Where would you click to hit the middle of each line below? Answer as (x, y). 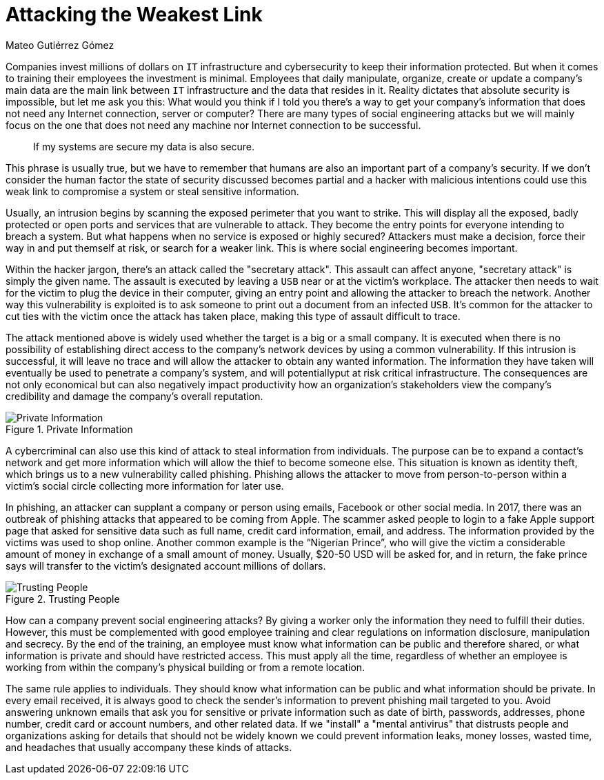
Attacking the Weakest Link (134, 14)
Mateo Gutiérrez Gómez (60, 45)
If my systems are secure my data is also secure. (144, 146)
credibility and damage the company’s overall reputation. (134, 396)
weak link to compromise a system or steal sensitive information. (152, 191)
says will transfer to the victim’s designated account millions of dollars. (166, 566)
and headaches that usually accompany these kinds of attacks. (149, 747)
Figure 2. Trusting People (63, 599)
